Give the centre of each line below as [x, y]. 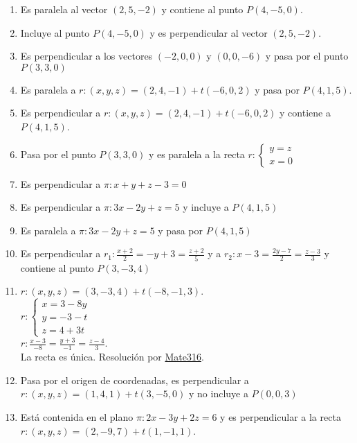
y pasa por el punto [307, 56]
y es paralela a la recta [196, 154]
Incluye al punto [55, 32]
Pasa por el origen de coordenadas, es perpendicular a [135, 380]
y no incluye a [218, 393]
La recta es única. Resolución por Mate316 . [112, 357]
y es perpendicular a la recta [281, 417]
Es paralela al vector [64, 9]
